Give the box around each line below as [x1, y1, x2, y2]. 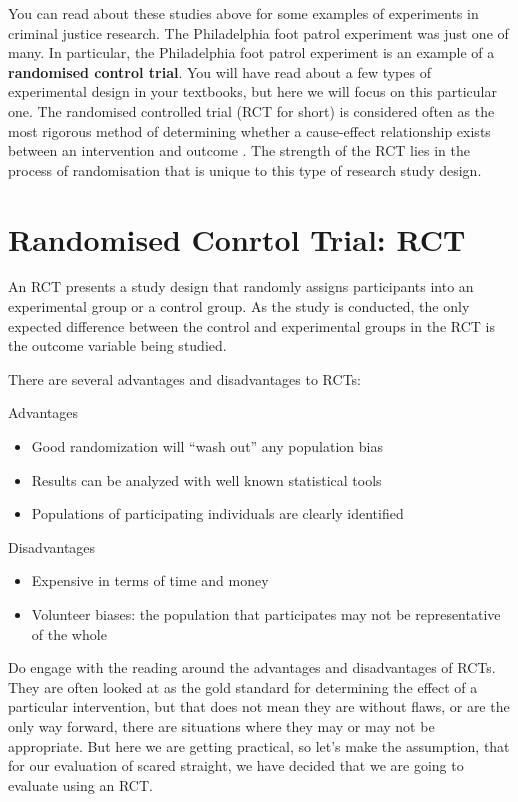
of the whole [31, 623, 107, 644]
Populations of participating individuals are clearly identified [31, 503, 404, 524]
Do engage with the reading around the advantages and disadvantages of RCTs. [8, 657, 496, 678]
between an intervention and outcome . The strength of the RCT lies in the [8, 140, 470, 161]
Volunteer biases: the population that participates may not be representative [31, 604, 501, 624]
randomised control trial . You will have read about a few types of [8, 61, 431, 82]
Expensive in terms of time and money [31, 570, 269, 591]
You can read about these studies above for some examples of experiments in [8, 3, 479, 23]
